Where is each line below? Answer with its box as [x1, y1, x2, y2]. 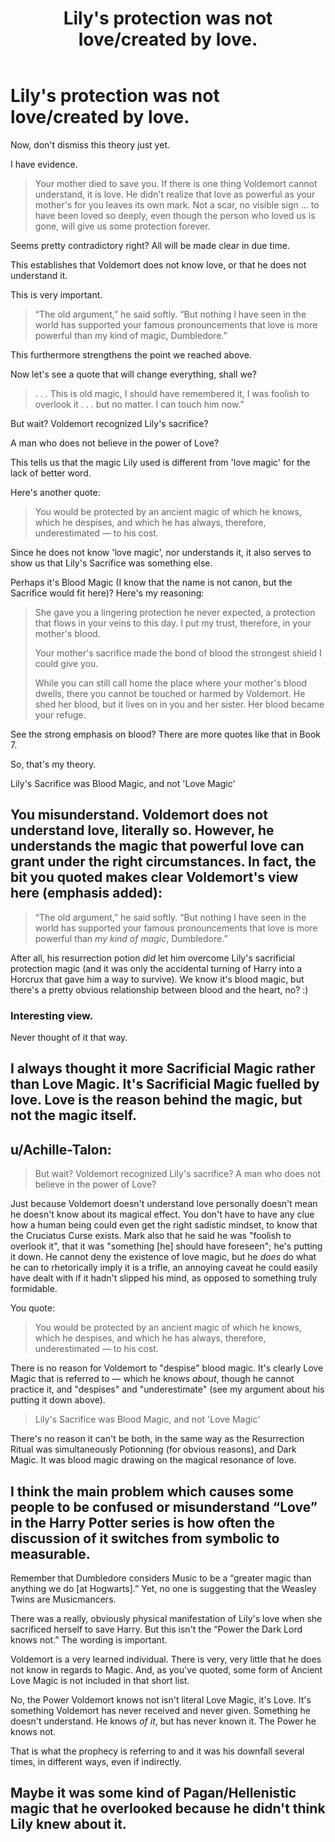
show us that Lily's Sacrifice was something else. [10, 557, 213, 569]
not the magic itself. [10, 1107, 137, 1124]
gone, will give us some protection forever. [34, 220, 211, 232]
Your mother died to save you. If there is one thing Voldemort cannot [34, 177, 318, 189]
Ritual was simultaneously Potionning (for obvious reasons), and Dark [10, 1443, 297, 1456]
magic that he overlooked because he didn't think [10, 1800, 326, 1817]
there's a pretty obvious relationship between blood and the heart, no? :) [10, 983, 309, 996]
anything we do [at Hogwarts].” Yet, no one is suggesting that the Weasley [10, 1583, 317, 1595]
